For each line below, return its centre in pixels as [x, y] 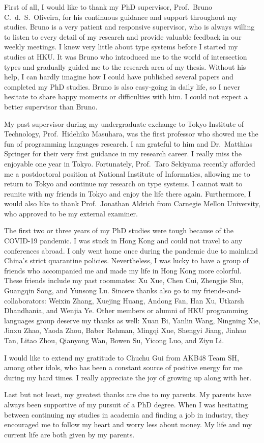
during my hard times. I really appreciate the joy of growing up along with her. [128, 377]
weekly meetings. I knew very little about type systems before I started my [121, 47]
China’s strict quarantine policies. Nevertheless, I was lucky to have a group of [126, 260]
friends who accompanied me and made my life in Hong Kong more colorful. [123, 270]
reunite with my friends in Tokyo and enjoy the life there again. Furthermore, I [128, 193]
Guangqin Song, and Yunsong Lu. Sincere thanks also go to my [103, 290]
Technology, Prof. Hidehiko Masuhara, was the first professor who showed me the [131, 134]
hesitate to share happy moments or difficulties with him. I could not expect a [126, 96]
